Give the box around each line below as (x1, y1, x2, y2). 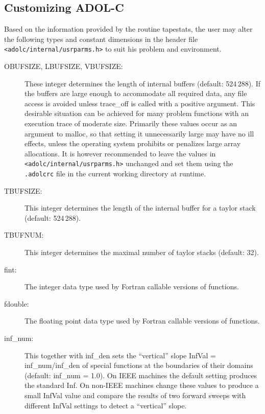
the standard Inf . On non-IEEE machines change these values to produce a (25, 380, 259, 390)
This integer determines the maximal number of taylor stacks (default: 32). (25, 247, 259, 258)
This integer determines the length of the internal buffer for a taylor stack (25, 202, 256, 213)
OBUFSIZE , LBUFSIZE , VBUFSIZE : (4, 61, 123, 72)
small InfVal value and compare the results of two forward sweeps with (25, 390, 246, 401)
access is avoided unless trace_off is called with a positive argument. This (25, 98, 255, 108)
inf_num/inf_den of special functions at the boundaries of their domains (25, 360, 253, 371)
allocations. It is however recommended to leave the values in (25, 148, 216, 158)
